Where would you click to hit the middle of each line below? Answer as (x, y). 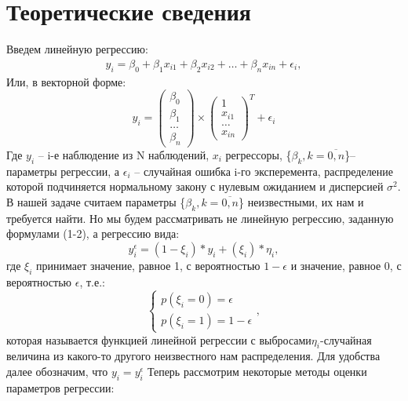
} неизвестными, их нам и (301, 201)
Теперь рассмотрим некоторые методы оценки (257, 372)
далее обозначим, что (57, 372)
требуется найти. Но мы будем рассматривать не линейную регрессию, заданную (200, 218)
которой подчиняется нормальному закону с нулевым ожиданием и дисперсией (195, 186)
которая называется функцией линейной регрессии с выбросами (159, 339)
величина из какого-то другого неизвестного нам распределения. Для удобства (193, 356)
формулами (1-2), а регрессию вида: (93, 233)
